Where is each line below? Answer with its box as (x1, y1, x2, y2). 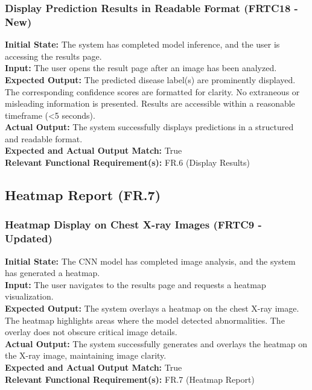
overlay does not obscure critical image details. (5, 326, 177, 338)
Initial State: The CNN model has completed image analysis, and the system (5, 254, 296, 267)
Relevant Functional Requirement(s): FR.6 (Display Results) (5, 156, 250, 169)
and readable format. (5, 132, 83, 145)
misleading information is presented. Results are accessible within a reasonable (5, 97, 295, 110)
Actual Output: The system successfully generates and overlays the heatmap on (5, 337, 307, 350)
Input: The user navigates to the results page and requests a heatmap (5, 278, 266, 291)
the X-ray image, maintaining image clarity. (5, 349, 167, 362)
